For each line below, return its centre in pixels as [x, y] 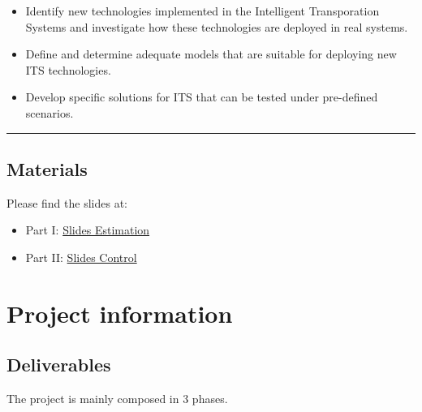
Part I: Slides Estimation [88, 230]
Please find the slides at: [67, 202]
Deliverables [59, 365]
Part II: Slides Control [81, 257]
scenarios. [50, 112]
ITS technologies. [68, 69]
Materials [47, 168]
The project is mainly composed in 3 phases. [117, 399]
